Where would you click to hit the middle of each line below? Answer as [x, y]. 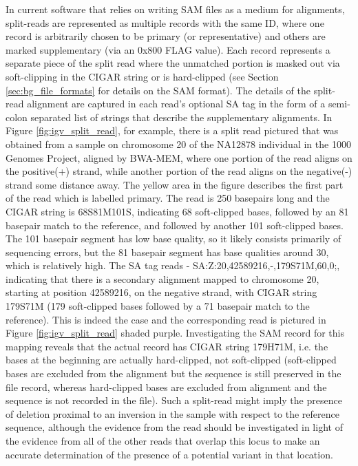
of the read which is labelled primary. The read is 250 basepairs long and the [168, 198]
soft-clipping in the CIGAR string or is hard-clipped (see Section [142, 76]
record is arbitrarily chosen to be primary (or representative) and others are [166, 36]
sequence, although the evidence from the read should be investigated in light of [174, 427]
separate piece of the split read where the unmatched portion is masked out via [173, 63]
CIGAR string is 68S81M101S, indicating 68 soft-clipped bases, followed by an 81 [177, 211]
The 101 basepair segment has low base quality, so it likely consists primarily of [173, 239]
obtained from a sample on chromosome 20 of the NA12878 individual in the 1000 [178, 144]
